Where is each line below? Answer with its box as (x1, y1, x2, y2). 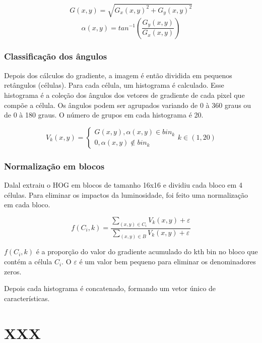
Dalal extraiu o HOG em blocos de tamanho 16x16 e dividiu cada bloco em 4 (4, 179, 242, 190)
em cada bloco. (4, 199, 50, 210)
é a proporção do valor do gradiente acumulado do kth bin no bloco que (36, 246, 258, 257)
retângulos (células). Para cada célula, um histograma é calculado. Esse (4, 80, 224, 90)
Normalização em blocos (4, 159, 105, 172)
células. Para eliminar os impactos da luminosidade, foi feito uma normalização (4, 189, 248, 200)
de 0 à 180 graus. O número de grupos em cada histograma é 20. (4, 109, 204, 120)
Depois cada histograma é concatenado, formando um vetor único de (4, 283, 216, 294)
